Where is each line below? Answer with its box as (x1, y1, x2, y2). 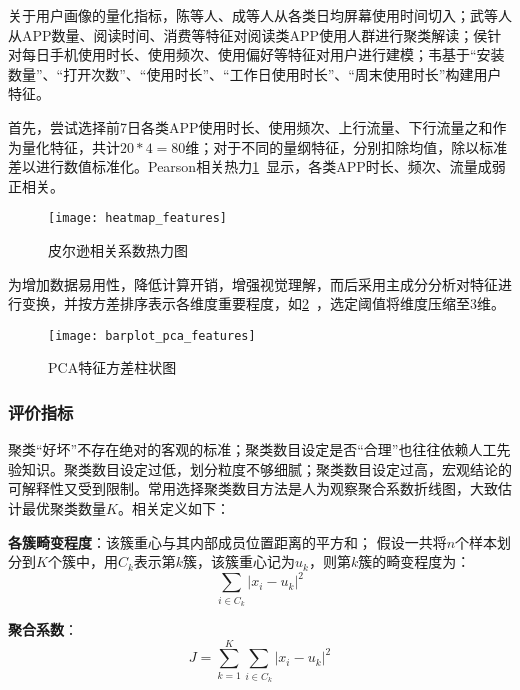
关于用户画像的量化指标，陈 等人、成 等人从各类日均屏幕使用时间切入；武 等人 (8, 5, 512, 25)
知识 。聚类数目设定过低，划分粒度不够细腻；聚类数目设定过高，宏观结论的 (21, 458, 512, 479)
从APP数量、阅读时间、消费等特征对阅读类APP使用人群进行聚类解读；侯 (8, 24, 488, 45)
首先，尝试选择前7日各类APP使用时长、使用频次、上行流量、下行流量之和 (8, 116, 493, 137)
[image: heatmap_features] (48, 211, 227, 226)
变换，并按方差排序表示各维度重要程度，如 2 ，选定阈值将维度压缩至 (21, 293, 470, 314)
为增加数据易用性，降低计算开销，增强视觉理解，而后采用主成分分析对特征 (8, 273, 498, 294)
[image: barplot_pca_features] (48, 328, 256, 343)
